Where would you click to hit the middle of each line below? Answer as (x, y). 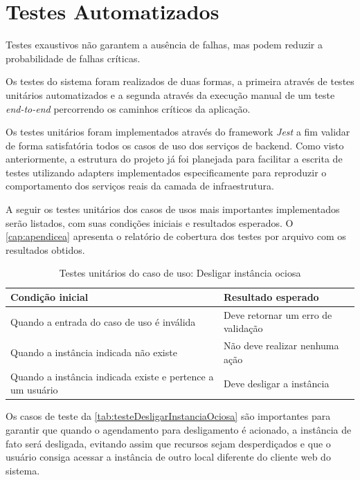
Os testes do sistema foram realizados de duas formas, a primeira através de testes (180, 81)
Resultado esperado (271, 297)
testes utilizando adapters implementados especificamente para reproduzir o (166, 172)
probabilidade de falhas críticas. (73, 58)
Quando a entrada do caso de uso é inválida (103, 321)
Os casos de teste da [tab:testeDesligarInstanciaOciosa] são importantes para (168, 416)
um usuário (34, 390)
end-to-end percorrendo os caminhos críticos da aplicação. (128, 108)
